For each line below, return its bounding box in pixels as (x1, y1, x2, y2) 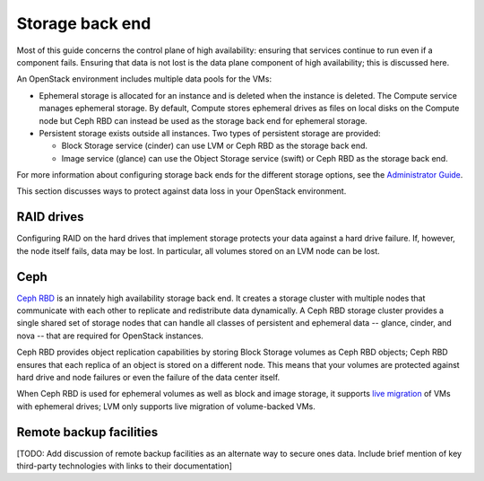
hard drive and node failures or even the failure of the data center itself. (16, 372, 281, 382)
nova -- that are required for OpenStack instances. (16, 330, 203, 341)
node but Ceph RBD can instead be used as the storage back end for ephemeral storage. (39, 115, 367, 126)
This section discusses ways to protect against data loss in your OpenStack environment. (16, 186, 347, 197)
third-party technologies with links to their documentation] (16, 460, 233, 471)
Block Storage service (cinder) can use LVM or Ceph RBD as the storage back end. (61, 140, 367, 152)
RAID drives (16, 209, 84, 224)
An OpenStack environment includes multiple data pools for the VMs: (16, 74, 272, 84)
